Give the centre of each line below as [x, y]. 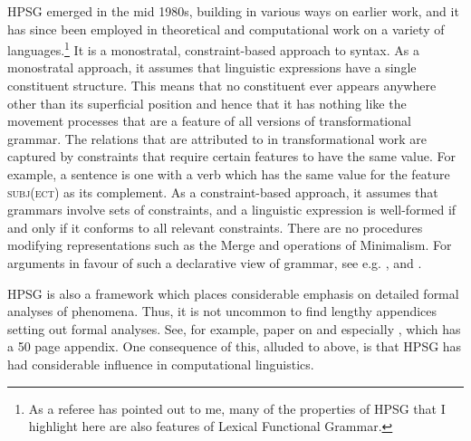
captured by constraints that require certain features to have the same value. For [232, 156]
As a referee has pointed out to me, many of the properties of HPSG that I [237, 408]
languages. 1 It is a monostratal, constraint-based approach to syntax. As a [213, 48]
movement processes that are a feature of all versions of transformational [209, 121]
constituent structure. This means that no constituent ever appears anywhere [222, 86]
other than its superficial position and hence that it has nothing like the [207, 103]
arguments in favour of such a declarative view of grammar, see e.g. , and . [215, 262]
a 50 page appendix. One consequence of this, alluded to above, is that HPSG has [235, 346]
